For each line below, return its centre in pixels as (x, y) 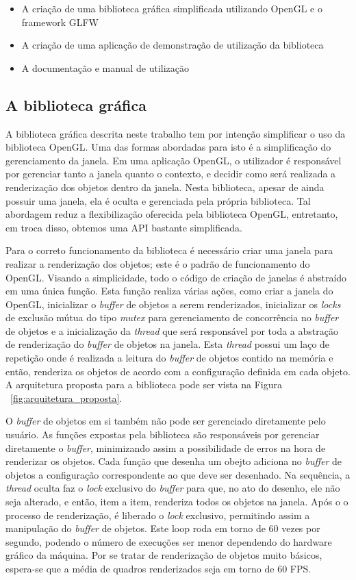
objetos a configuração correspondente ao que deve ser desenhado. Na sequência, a (178, 474)
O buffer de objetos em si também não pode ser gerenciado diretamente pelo (166, 421)
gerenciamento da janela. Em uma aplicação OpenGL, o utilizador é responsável (174, 160)
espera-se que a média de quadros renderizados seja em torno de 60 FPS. (158, 568)
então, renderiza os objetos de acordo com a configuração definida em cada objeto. (178, 371)
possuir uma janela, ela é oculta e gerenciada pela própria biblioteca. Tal (158, 200)
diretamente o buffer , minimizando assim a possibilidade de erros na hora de (166, 447)
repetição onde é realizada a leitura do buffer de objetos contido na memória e (169, 358)
